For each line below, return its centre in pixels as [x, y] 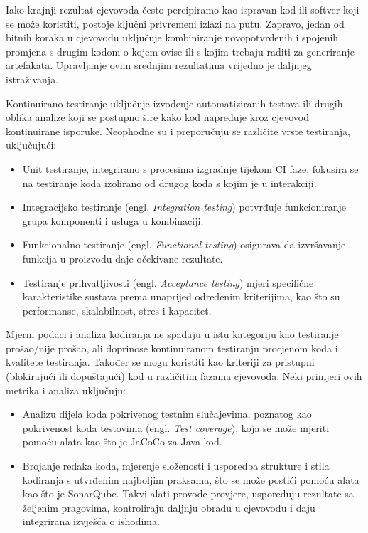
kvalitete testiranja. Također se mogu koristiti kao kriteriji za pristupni [160, 362]
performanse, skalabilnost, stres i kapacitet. [117, 310]
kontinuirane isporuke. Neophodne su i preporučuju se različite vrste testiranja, [178, 131]
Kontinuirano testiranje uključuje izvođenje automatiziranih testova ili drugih [174, 103]
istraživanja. [32, 79]
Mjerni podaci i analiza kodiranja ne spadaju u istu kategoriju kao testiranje [172, 334]
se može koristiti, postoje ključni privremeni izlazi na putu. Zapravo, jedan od [175, 23]
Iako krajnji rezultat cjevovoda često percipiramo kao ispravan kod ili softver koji [183, 9]
